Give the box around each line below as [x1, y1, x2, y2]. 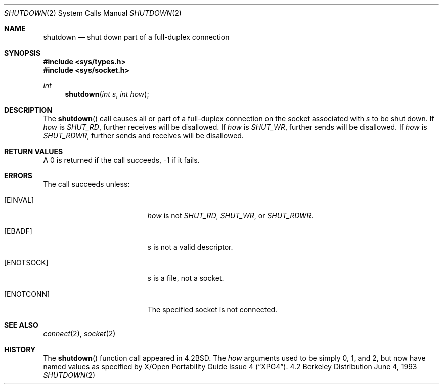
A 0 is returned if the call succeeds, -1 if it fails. [43, 156, 200, 164]
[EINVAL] [4, 196, 34, 204]
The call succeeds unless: [43, 180, 130, 188]
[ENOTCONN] [4, 289, 50, 298]
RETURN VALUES [4, 147, 63, 156]
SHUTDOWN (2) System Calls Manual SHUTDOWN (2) [4, 9, 182, 17]
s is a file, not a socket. [147, 274, 224, 282]
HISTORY [4, 345, 36, 354]
